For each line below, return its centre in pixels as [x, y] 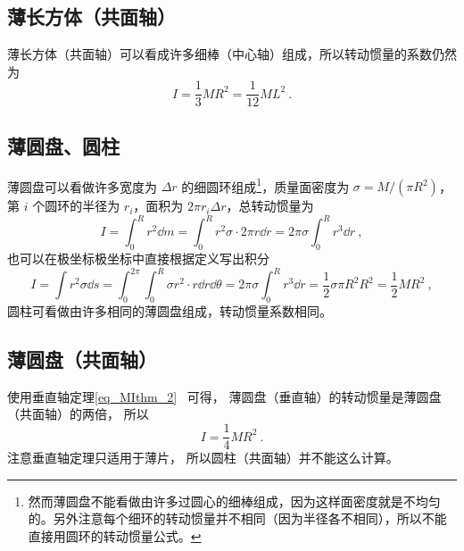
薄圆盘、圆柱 [63, 145]
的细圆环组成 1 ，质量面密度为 [265, 185]
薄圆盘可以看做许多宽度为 [82, 186]
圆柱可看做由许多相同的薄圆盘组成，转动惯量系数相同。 [170, 311]
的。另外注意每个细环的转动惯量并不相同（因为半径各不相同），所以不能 [237, 518]
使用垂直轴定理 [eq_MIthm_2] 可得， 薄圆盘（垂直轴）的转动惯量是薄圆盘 [224, 396]
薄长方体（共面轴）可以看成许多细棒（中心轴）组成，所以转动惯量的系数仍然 [232, 54]
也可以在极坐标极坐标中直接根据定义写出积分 [138, 259]
